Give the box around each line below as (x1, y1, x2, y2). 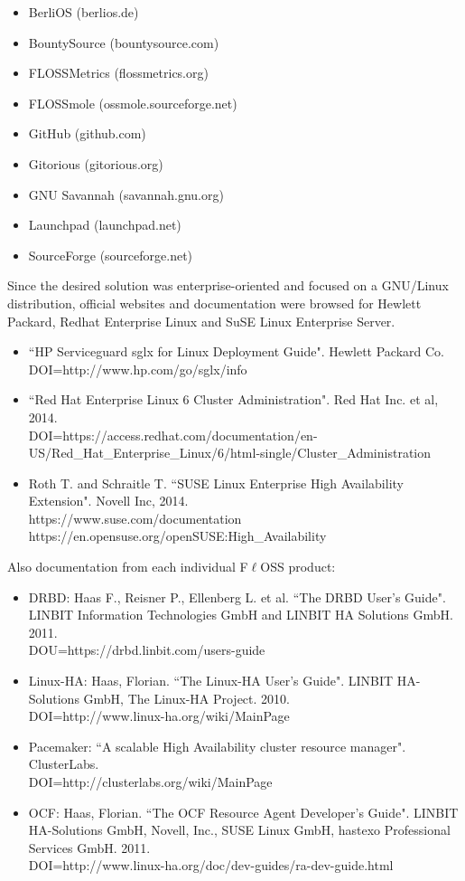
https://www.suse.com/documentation (28, 508, 242, 527)
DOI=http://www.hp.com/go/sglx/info (28, 359, 247, 378)
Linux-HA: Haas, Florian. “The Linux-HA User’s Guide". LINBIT (28, 671, 394, 690)
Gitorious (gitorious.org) (28, 154, 163, 173)
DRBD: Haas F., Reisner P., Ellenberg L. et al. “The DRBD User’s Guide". (28, 587, 446, 606)
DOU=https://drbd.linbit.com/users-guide (28, 640, 265, 659)
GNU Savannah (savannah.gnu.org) (28, 185, 224, 204)
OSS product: (260, 557, 336, 576)
